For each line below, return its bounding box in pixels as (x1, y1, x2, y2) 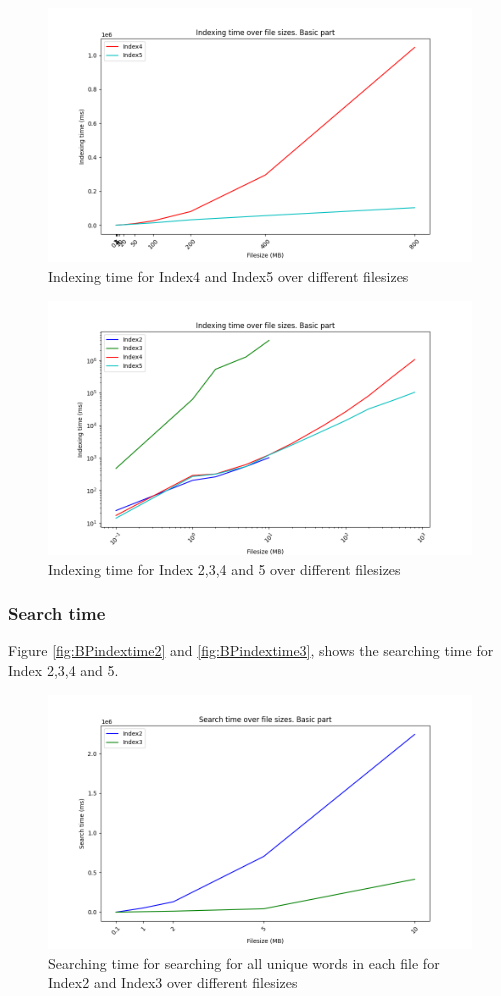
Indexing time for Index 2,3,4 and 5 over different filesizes (48, 558, 401, 579)
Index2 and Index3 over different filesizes (48, 972, 298, 993)
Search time (8, 601, 106, 626)
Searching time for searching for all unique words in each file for (48, 952, 440, 973)
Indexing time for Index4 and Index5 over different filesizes (48, 265, 409, 286)
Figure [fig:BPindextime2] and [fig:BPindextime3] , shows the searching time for (8, 640, 494, 661)
